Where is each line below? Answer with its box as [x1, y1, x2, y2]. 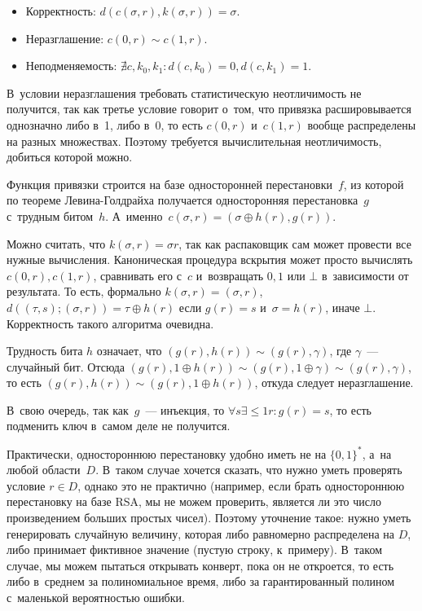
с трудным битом [7, 207, 94, 224]
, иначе [325, 298, 360, 315]
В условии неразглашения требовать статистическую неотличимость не [7, 84, 362, 101]
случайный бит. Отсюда [7, 358, 125, 375]
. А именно [105, 207, 163, 224]
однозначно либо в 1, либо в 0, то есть [7, 116, 203, 133]
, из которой [343, 175, 404, 192]
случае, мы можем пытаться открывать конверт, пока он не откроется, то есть [7, 556, 394, 574]
